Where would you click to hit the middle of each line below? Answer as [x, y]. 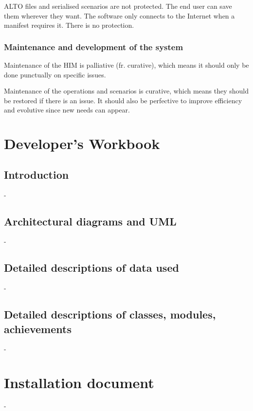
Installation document [79, 383]
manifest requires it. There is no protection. [69, 25]
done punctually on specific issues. [55, 74]
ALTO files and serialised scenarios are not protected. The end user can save [118, 6]
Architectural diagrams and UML [90, 221]
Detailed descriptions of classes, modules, [110, 314]
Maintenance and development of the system [94, 47]
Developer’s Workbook [82, 143]
